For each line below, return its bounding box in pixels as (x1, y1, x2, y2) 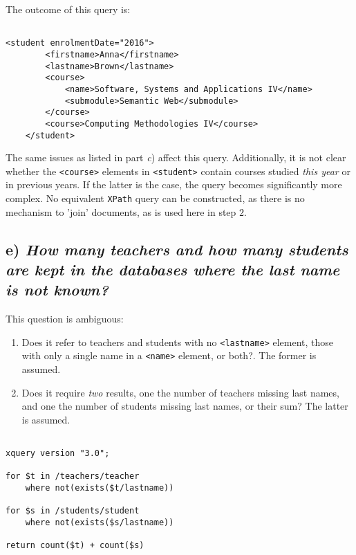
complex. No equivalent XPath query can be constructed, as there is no (6, 191, 305, 205)
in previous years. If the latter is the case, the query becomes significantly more (6, 177, 342, 192)
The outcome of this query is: (6, 2, 131, 16)
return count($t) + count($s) (6, 540, 144, 551)
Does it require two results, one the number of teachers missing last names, (21, 385, 339, 399)
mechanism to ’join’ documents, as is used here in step (6, 204, 236, 219)
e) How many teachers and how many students (6, 238, 348, 260)
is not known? (6, 279, 109, 300)
